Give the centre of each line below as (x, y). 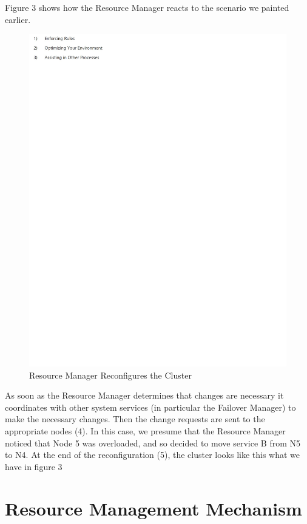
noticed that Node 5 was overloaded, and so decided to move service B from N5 (153, 443)
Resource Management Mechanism (153, 508)
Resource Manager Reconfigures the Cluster (110, 375)
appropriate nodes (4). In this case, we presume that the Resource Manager (145, 431)
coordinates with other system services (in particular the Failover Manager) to (150, 407)
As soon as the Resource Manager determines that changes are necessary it (144, 395)
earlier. (18, 19)
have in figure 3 (34, 466)
